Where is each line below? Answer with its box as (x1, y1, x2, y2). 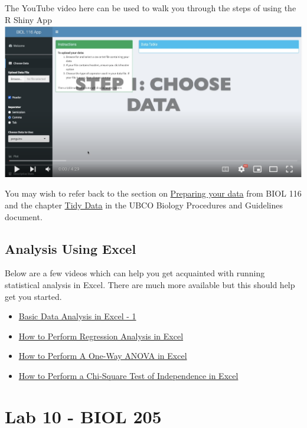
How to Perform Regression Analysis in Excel (18, 329, 184, 342)
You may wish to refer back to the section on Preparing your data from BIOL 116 (5, 187, 302, 200)
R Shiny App (5, 13, 52, 25)
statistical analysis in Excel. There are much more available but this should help (5, 279, 295, 291)
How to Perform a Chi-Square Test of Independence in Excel (18, 370, 239, 381)
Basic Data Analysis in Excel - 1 (18, 310, 136, 322)
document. (5, 210, 43, 223)
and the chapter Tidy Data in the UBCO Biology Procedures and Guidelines (5, 199, 283, 211)
